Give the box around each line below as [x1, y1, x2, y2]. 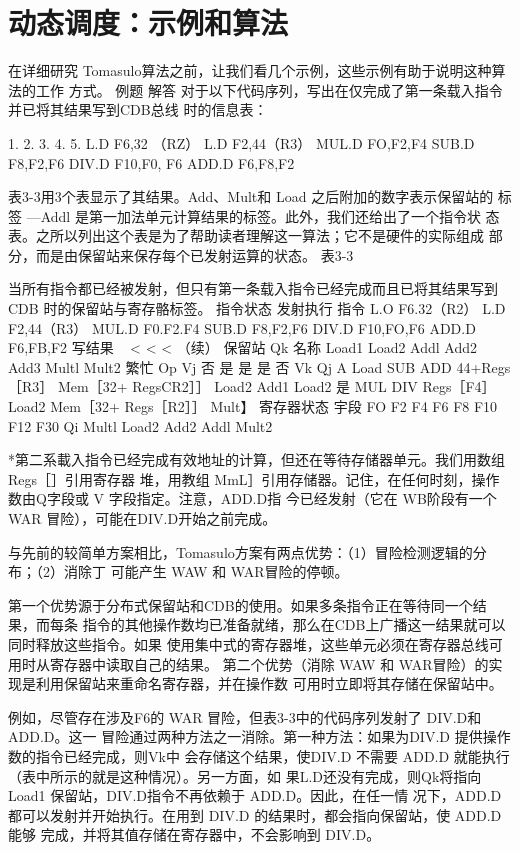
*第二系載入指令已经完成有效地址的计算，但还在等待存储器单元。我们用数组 [8, 449, 505, 470]
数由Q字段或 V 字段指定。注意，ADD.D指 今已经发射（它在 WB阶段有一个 [8, 488, 497, 509]
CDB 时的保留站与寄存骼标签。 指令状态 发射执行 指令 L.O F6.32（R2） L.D [8, 298, 506, 319]
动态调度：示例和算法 [8, 2, 289, 43]
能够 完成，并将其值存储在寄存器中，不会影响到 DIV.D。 [8, 824, 381, 845]
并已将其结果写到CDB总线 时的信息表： [8, 99, 268, 120]
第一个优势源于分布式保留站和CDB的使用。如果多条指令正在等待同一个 [8, 594, 473, 615]
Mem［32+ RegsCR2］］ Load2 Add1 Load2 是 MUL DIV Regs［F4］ [57, 376, 496, 397]
